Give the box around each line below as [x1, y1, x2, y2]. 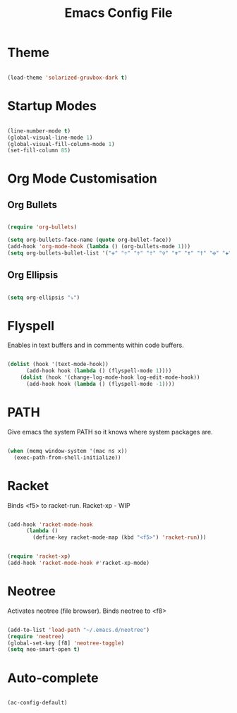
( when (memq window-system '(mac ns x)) [7, 447, 128, 454]
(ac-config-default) [7, 700, 68, 707]
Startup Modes [7, 98, 97, 114]
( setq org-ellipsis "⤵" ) [7, 294, 80, 301]
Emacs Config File [64, 5, 173, 21]
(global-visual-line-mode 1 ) [7, 134, 93, 141]
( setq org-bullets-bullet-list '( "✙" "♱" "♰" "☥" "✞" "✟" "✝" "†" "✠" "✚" [7, 249, 232, 257]
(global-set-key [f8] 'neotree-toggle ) [7, 640, 125, 647]
